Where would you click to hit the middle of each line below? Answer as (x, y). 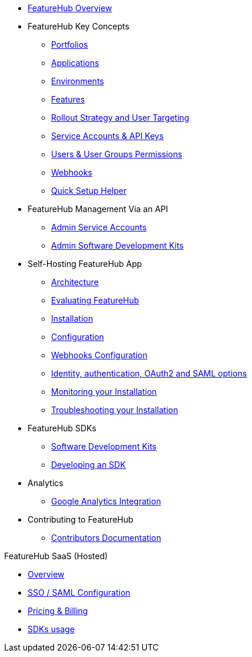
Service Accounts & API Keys (107, 136)
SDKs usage (51, 629)
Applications (75, 63)
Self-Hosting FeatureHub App (85, 264)
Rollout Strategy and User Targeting (120, 118)
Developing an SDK (88, 465)
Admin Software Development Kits (117, 245)
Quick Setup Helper (89, 191)
